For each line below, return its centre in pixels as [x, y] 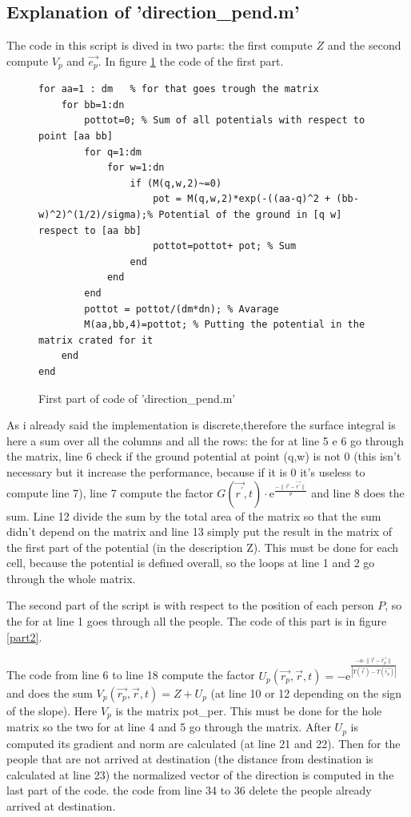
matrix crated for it [96, 340]
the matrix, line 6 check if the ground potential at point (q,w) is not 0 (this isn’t [204, 456]
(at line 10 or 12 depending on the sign [306, 692]
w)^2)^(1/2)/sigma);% [96, 215]
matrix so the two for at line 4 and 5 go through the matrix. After [169, 727]
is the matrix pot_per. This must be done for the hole [249, 710]
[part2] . [24, 636]
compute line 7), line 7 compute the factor [110, 492]
